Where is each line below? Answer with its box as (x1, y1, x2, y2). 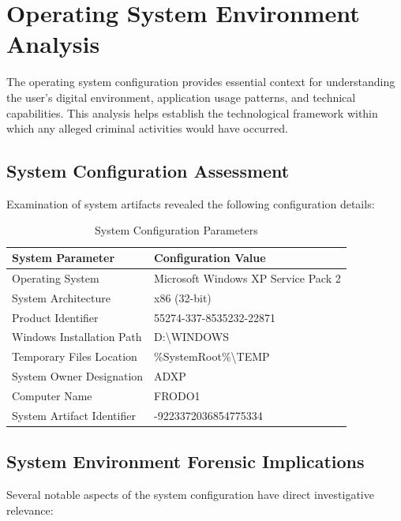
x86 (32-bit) (154, 289, 212, 305)
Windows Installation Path (12, 328, 142, 345)
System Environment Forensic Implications (6, 449, 365, 474)
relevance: (6, 501, 54, 518)
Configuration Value (154, 249, 266, 266)
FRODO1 (154, 387, 200, 403)
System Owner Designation (12, 368, 144, 384)
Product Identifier (12, 309, 99, 325)
